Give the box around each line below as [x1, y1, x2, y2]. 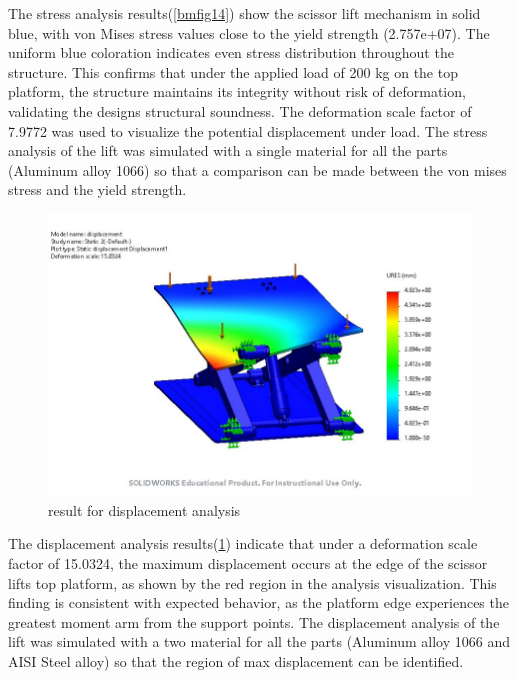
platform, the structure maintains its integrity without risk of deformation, [8, 81, 466, 102]
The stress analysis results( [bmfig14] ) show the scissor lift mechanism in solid [8, 3, 481, 23]
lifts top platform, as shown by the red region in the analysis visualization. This [8, 572, 497, 593]
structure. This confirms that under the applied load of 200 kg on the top [8, 61, 458, 82]
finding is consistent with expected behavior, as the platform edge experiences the [8, 592, 509, 613]
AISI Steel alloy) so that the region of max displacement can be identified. [8, 651, 464, 672]
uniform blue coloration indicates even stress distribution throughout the [8, 42, 454, 63]
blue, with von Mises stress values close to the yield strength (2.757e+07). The [8, 22, 490, 43]
